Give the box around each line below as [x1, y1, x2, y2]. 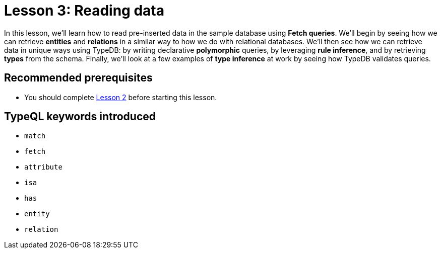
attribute [24, 163, 62, 172]
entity [24, 210, 50, 218]
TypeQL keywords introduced [4, 110, 156, 123]
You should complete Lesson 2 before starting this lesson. [24, 93, 217, 102]
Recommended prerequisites [4, 71, 153, 85]
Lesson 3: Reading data [4, 2, 164, 19]
